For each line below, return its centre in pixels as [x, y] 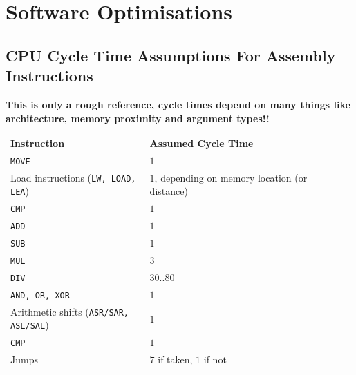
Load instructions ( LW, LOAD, [73, 177]
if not [215, 359]
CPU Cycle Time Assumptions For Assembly [171, 55]
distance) [169, 191]
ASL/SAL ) [30, 325]
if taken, [175, 359]
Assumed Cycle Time [202, 143]
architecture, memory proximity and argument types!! [138, 118]
